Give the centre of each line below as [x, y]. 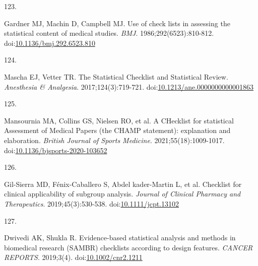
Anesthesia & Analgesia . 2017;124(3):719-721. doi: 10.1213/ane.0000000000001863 [129, 86]
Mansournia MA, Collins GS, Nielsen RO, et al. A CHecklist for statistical [119, 120]
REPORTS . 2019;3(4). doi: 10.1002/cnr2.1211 [73, 257]
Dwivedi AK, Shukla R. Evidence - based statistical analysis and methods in [120, 238]
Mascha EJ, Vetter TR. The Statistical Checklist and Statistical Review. [116, 76]
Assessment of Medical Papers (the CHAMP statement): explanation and [117, 130]
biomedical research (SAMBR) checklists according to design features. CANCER [128, 247]
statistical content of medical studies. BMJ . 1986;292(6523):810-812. [109, 33]
